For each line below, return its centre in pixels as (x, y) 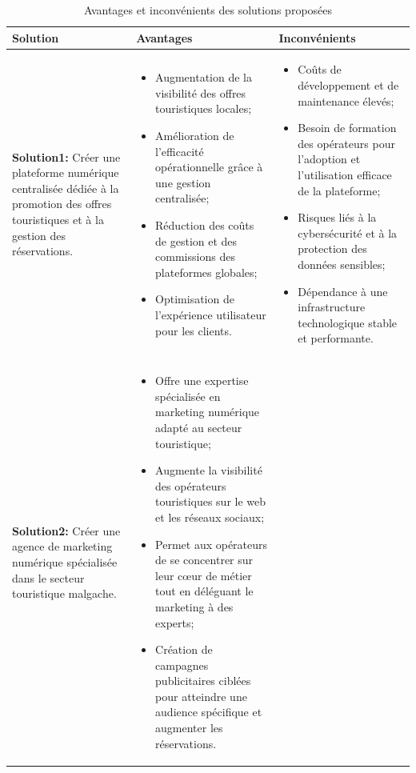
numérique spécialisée (65, 561)
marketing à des (194, 606)
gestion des (39, 235)
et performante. (336, 338)
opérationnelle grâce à (209, 167)
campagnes (182, 665)
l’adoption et (329, 159)
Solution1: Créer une (66, 156)
